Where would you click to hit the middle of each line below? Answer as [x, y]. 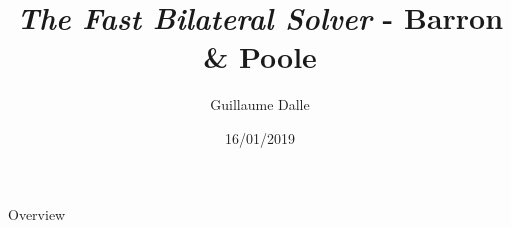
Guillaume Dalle [260, 104]
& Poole [260, 56]
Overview [37, 213]
